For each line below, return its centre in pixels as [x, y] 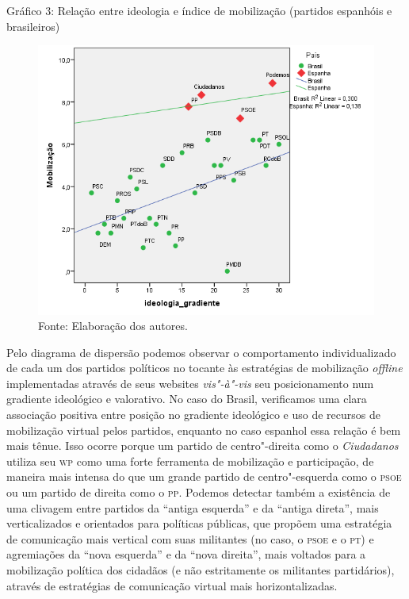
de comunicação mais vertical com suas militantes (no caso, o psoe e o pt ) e [190, 538]
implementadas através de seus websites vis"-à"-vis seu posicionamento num [190, 383]
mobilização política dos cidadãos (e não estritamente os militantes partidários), [201, 570]
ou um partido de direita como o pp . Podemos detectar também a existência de [199, 492]
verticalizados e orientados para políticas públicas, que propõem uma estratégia [199, 523]
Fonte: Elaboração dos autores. [113, 326]
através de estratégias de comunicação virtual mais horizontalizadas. [172, 585]
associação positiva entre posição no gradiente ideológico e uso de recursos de [193, 415]
